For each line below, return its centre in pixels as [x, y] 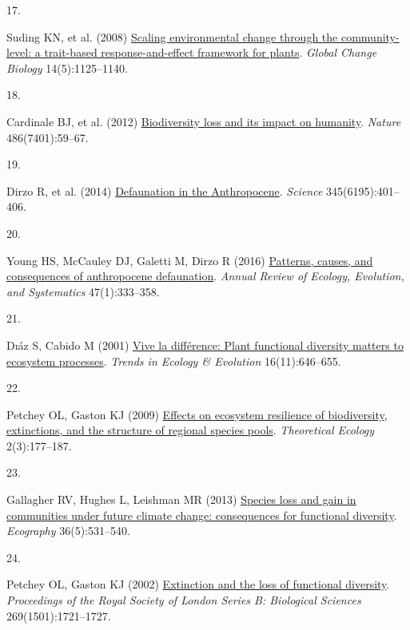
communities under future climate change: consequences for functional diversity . [202, 515]
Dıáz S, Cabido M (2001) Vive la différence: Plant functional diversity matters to [205, 345]
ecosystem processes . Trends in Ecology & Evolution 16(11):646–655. [174, 361]
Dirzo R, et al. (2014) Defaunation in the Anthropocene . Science [165, 190]
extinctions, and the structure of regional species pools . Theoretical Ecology [191, 430]
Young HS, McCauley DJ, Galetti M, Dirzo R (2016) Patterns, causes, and [190, 260]
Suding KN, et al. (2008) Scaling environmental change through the [172, 36]
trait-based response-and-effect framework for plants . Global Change [211, 52]
